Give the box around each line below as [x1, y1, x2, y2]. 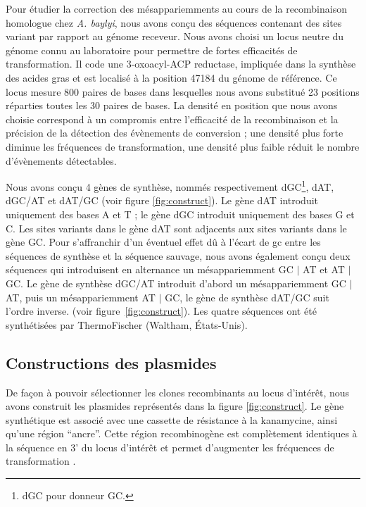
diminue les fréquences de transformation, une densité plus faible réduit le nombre [6, 139, 360, 154]
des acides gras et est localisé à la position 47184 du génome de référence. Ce [6, 70, 337, 84]
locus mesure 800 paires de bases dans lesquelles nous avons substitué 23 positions [6, 84, 360, 99]
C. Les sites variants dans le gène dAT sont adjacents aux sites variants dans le [6, 220, 347, 235]
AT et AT [303, 262, 345, 277]
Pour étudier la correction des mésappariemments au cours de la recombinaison [6, 1, 347, 15]
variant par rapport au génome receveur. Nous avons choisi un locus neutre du [6, 29, 344, 44]
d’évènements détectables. [6, 153, 117, 168]
